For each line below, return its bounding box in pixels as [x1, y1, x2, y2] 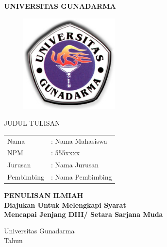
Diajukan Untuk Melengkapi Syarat [4, 199, 126, 210]
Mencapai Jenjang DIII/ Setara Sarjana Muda [4, 209, 163, 219]
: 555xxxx [51, 148, 80, 158]
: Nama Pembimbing [51, 172, 112, 182]
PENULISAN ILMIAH [4, 190, 83, 200]
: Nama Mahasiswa [51, 135, 107, 146]
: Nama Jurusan [51, 160, 99, 170]
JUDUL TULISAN [4, 118, 60, 128]
